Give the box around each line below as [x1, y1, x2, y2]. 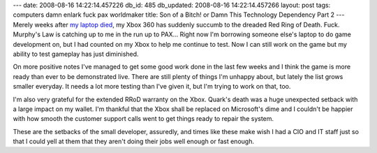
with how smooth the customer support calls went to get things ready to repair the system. [13, 115, 274, 123]
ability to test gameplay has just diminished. [13, 50, 139, 58]
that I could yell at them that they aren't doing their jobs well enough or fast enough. [13, 137, 255, 146]
